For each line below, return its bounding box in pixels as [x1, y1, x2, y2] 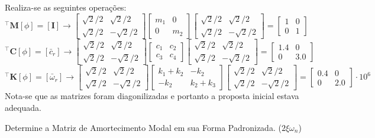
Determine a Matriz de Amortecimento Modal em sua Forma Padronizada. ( [5, 121, 282, 133]
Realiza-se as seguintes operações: [5, 1, 127, 13]
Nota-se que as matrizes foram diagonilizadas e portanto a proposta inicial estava [5, 90, 299, 102]
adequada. [5, 101, 41, 114]
